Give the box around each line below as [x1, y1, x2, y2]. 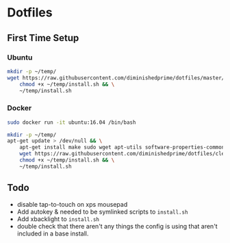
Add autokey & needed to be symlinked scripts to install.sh [16, 207, 188, 216]
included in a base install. [16, 229, 89, 238]
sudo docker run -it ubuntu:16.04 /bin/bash [7, 118, 136, 126]
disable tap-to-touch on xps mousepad [16, 200, 128, 208]
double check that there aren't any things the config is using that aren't [16, 222, 218, 230]
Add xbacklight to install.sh [16, 214, 99, 223]
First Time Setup [7, 32, 79, 44]
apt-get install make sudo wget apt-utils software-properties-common [19, 144, 225, 151]
